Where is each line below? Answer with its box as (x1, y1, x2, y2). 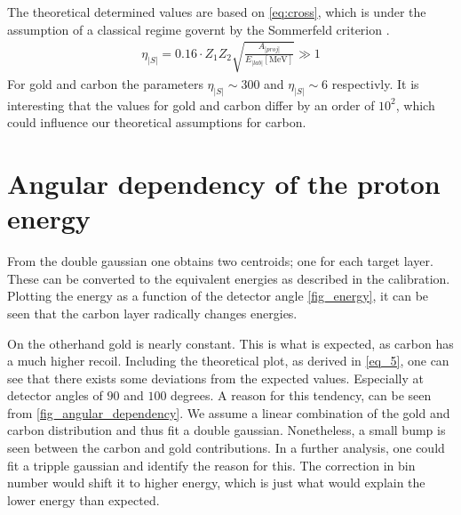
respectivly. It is (331, 74, 419, 93)
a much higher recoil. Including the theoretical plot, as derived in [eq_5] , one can (7, 351, 449, 370)
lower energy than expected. (7, 490, 160, 509)
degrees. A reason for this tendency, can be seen (171, 386, 432, 405)
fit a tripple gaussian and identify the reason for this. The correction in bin (7, 455, 416, 474)
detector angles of (7, 386, 103, 405)
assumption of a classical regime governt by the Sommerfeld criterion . (7, 20, 390, 38)
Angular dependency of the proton (7, 165, 441, 201)
